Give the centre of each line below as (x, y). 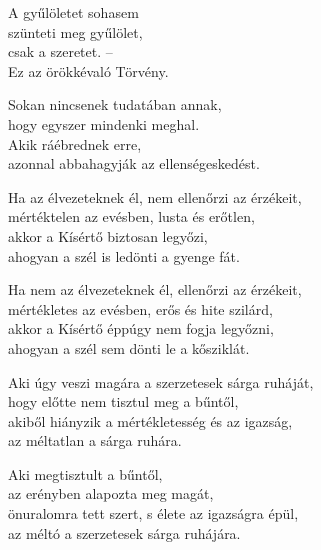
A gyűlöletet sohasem (73, 12)
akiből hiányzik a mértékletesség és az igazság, (150, 420)
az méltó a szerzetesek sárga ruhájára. (124, 532)
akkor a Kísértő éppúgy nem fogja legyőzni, (141, 328)
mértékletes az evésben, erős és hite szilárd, (140, 308)
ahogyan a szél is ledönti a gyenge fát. (124, 255)
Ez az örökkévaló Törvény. (88, 70)
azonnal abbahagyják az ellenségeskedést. (134, 163)
